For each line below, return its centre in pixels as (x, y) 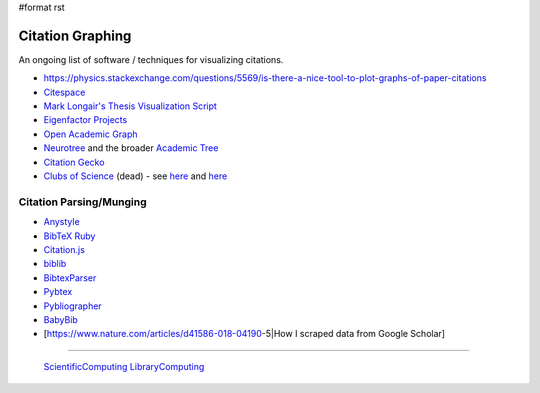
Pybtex (58, 292)
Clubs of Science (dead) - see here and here (135, 176)
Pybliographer (72, 306)
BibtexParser (70, 277)
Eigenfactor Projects (85, 120)
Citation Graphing (75, 35)
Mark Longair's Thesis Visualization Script (130, 106)
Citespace (64, 92)
